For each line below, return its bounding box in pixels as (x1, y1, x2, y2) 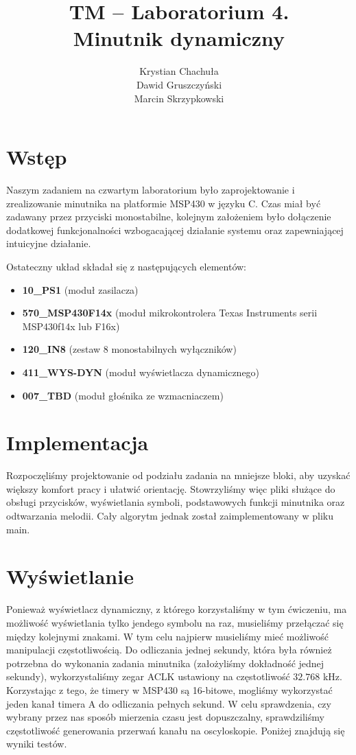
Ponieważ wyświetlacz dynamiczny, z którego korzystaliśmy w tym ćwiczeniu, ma (6, 602, 347, 616)
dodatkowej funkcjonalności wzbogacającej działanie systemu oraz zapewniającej (6, 222, 344, 237)
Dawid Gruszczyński (136, 77, 222, 91)
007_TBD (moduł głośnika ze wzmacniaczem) (22, 388, 224, 402)
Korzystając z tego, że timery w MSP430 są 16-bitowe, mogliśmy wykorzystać (6, 682, 333, 697)
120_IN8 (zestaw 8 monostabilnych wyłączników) (22, 342, 237, 356)
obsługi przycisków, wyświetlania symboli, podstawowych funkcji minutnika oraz (6, 495, 345, 509)
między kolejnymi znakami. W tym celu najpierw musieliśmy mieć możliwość (6, 629, 329, 643)
